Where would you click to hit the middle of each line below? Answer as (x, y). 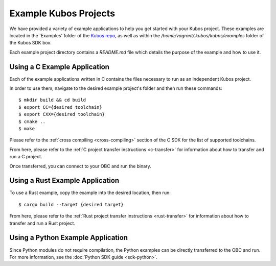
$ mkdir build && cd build (52, 100)
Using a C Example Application (60, 67)
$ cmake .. (32, 122)
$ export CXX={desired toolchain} (62, 114)
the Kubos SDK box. (31, 43)
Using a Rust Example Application (64, 180)
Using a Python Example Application (68, 238)
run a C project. (26, 157)
